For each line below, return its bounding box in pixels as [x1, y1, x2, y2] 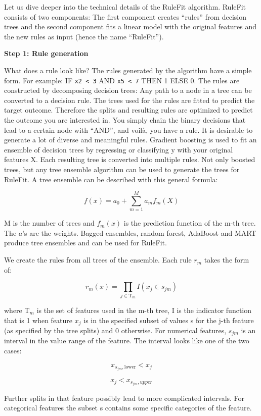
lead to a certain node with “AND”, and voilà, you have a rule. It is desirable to [4, 124, 253, 135]
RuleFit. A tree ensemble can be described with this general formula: [4, 174, 218, 184]
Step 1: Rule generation [4, 48, 89, 59]
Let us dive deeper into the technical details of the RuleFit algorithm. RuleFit [4, 2, 246, 12]
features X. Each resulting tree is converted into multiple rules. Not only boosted [4, 154, 255, 165]
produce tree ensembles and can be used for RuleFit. [4, 237, 167, 248]
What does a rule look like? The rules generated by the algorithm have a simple [4, 65, 252, 75]
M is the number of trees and [4, 218, 95, 228]
